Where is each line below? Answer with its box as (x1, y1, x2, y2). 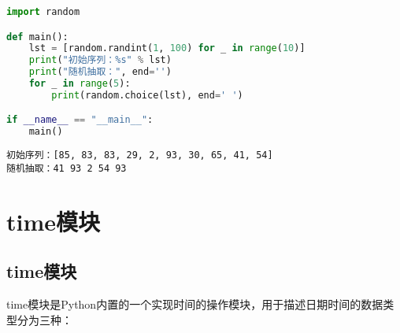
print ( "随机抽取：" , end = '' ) (28, 66, 172, 78)
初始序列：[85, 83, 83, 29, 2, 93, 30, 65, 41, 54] (6, 150, 273, 161)
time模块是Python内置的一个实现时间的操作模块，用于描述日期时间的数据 (6, 296, 383, 313)
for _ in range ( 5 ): (28, 78, 131, 90)
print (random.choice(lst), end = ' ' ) (51, 89, 243, 101)
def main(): (6, 31, 69, 43)
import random (6, 6, 80, 17)
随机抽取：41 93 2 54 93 (6, 162, 127, 174)
